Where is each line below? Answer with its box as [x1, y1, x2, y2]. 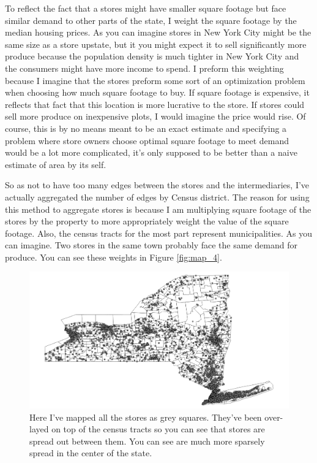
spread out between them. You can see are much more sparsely [29, 434, 265, 447]
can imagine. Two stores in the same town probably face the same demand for [5, 239, 297, 251]
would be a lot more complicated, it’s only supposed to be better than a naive [5, 146, 297, 159]
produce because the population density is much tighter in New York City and [5, 50, 299, 63]
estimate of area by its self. [5, 158, 106, 170]
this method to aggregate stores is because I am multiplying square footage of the [5, 202, 311, 215]
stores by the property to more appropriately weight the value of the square [5, 215, 289, 228]
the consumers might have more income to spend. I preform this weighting [5, 61, 284, 74]
